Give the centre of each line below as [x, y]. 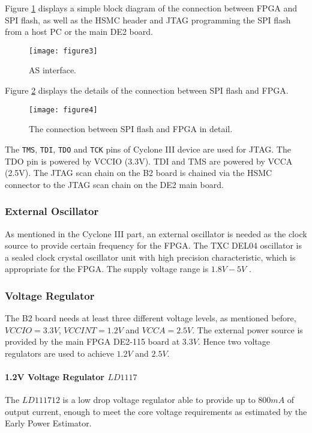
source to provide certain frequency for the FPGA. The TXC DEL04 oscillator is [154, 245]
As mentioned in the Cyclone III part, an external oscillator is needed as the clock [156, 233]
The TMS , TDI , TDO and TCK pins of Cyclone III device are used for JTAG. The [148, 149]
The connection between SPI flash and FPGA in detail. [131, 129]
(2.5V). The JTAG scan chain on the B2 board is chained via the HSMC [139, 173]
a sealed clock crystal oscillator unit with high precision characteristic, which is [150, 257]
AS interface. [52, 70]
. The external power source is [247, 329]
